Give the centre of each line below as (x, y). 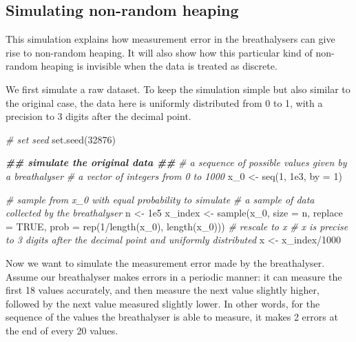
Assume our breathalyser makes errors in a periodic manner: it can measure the (174, 276)
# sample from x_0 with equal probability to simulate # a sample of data (160, 199)
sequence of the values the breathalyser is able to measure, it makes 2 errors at (172, 317)
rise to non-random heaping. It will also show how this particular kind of (159, 52)
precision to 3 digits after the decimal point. (98, 116)
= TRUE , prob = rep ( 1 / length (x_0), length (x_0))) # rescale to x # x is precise (177, 226)
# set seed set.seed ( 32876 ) (61, 139)
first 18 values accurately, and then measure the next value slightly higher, (163, 290)
